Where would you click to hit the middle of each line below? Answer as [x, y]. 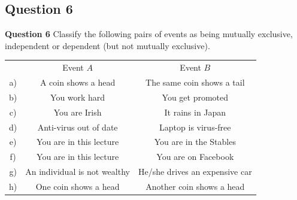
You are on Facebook [195, 157]
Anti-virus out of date [78, 127]
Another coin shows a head [195, 186]
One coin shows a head [78, 186]
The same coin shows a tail [195, 82]
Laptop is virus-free [195, 127]
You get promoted [195, 97]
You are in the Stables [195, 142]
